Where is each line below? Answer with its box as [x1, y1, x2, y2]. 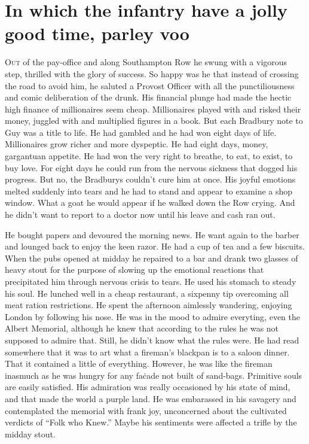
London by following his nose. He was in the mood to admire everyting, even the [5, 310, 300, 323]
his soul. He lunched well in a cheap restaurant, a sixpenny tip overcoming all [5, 287, 289, 299]
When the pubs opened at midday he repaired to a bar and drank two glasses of [5, 251, 298, 264]
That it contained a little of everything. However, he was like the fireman [5, 357, 273, 370]
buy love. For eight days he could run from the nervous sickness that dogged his [5, 161, 298, 174]
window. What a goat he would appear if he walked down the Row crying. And [5, 196, 295, 209]
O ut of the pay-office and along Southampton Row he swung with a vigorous [5, 56, 287, 68]
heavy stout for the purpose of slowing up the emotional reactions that [5, 263, 264, 276]
